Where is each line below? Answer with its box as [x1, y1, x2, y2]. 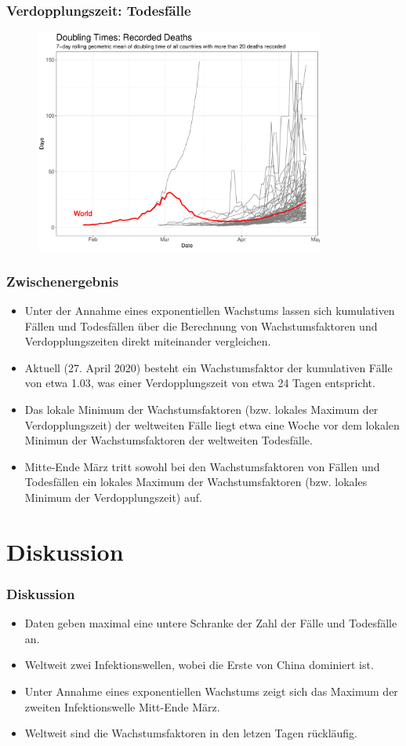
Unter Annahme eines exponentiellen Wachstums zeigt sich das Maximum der [24, 683, 398, 700]
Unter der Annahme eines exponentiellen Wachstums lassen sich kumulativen [24, 302, 395, 319]
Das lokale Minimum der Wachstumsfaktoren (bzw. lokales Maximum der [24, 401, 379, 418]
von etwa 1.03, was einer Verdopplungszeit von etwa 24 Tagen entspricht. [24, 375, 375, 391]
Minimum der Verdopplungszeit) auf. [24, 489, 202, 506]
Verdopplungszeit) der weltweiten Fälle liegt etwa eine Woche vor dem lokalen [24, 416, 400, 433]
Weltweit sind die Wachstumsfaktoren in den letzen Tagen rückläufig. [24, 725, 358, 741]
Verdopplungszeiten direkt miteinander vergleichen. [24, 333, 271, 349]
